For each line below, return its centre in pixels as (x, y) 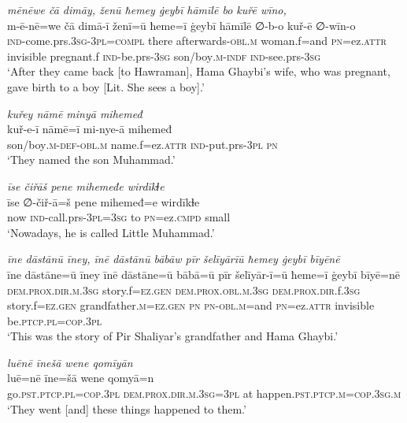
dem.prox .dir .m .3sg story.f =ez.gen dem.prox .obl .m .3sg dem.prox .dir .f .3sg (184, 289)
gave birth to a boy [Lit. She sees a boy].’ (106, 86)
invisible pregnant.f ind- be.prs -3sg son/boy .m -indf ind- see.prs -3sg (164, 56)
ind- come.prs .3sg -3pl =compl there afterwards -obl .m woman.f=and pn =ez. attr (197, 41)
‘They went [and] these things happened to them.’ (127, 408)
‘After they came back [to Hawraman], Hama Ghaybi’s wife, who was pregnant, (199, 71)
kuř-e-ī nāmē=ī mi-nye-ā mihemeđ (90, 129)
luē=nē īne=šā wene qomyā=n (81, 378)
